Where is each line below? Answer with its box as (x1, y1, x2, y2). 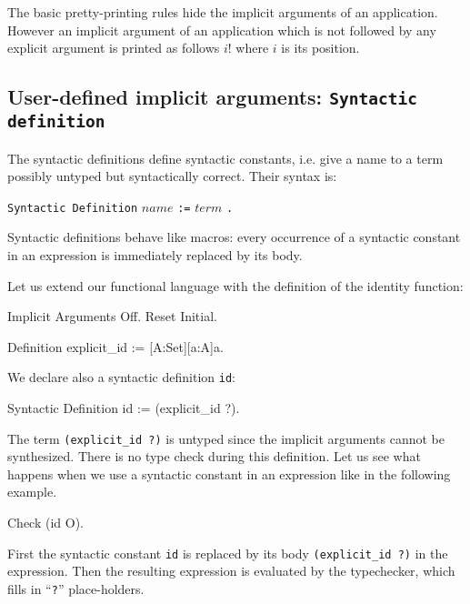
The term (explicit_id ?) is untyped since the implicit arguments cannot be (7, 428, 445, 448)
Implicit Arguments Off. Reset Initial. (7, 307, 217, 326)
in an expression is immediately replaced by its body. (7, 245, 303, 264)
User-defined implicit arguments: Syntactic (7, 83, 417, 111)
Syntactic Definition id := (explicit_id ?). (7, 398, 240, 417)
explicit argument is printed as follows (7, 38, 220, 57)
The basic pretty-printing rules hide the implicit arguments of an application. (7, 3, 438, 21)
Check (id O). (7, 513, 84, 532)
